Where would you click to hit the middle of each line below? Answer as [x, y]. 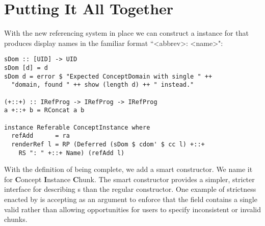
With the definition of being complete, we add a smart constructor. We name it [128, 169]
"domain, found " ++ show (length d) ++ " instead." [103, 85]
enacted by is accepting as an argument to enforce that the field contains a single [131, 199]
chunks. [16, 219]
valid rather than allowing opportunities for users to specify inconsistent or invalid [132, 209]
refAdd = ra [41, 136]
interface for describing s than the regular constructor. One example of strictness [130, 189]
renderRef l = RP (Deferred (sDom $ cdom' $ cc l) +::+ [108, 144]
